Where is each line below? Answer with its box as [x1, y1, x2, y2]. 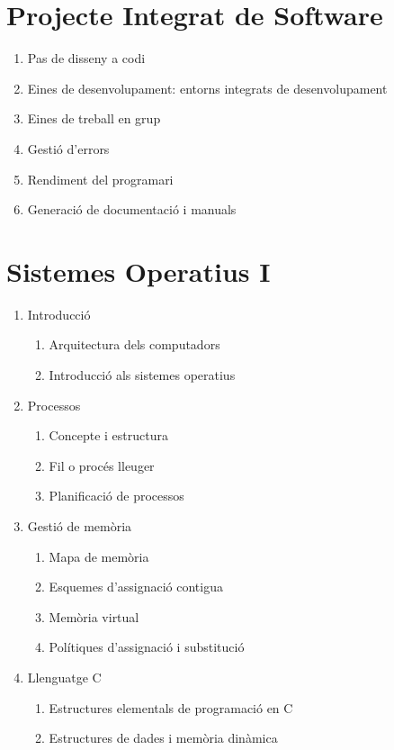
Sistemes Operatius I [6, 252, 271, 289]
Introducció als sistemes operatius [49, 366, 236, 384]
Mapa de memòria [49, 547, 149, 565]
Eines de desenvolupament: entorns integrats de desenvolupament [27, 78, 388, 97]
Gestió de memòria [27, 516, 132, 535]
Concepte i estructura [49, 426, 168, 445]
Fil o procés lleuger [49, 456, 155, 474]
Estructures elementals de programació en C [49, 698, 293, 717]
